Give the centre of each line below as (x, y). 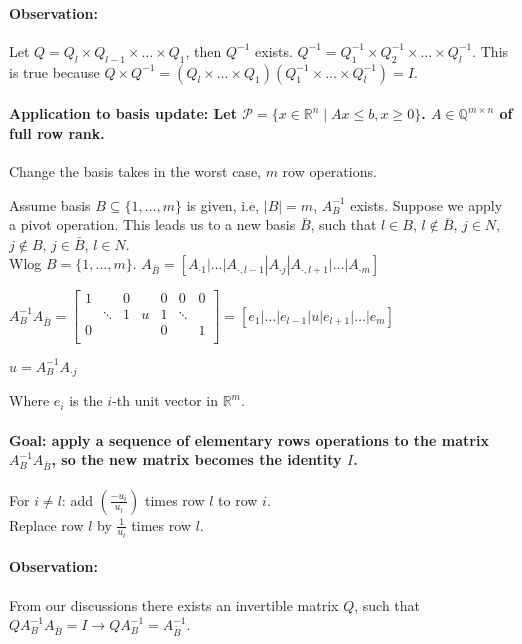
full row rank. (57, 132)
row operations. (329, 170)
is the (86, 400)
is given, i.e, (223, 204)
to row (238, 499)
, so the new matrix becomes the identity (196, 459)
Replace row (46, 524)
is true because (54, 71)
